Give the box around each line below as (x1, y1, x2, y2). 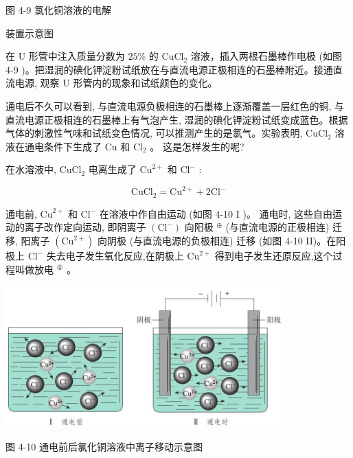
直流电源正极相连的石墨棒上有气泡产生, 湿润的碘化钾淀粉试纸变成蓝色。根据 (5, 112, 348, 126)
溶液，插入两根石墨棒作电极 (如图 (190, 49, 342, 63)
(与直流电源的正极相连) (225, 220, 330, 234)
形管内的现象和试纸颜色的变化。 (73, 76, 218, 90)
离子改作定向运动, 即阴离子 (24, 220, 146, 234)
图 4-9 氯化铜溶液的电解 (5, 3, 111, 16)
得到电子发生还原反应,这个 (214, 249, 333, 263)
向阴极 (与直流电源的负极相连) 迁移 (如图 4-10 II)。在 (98, 233, 337, 248)
